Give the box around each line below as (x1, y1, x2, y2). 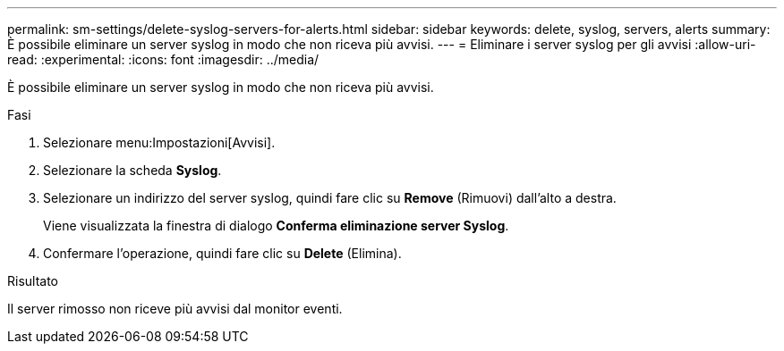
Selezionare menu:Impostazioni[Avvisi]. (43, 135, 276, 150)
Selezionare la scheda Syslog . (43, 163, 222, 178)
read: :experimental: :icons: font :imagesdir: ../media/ (7, 52, 320, 67)
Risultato (7, 273, 59, 288)
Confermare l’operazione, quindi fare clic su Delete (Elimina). (43, 246, 402, 261)
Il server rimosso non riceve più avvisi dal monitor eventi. (7, 301, 343, 316)
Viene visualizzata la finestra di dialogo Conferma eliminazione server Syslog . (43, 218, 509, 233)
